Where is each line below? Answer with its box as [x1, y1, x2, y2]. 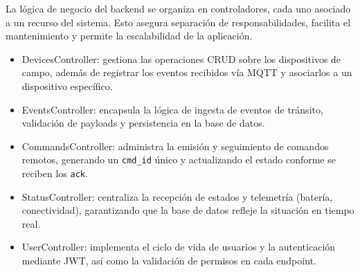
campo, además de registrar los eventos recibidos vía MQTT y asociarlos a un [21, 65, 352, 80]
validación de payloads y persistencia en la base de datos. [21, 116, 265, 130]
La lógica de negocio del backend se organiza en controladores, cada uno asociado [6, 1, 351, 15]
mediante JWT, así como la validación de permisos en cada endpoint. [21, 253, 316, 268]
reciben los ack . [21, 166, 88, 180]
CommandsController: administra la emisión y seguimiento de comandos [21, 138, 329, 153]
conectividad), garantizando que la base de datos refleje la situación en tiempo [21, 203, 354, 217]
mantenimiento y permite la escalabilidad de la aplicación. [6, 28, 253, 43]
